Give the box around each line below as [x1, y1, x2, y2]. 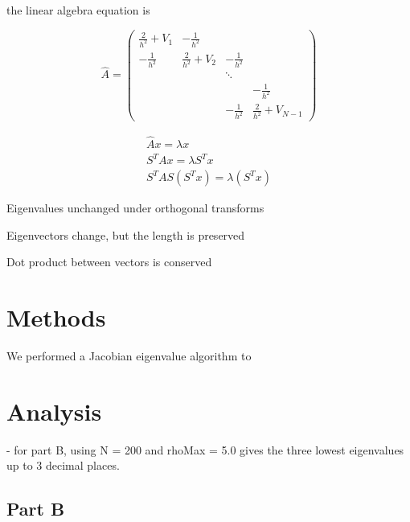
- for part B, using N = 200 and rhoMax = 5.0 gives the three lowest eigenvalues [6, 441, 404, 458]
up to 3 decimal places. [6, 457, 120, 474]
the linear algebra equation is [6, 2, 150, 18]
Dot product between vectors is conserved [6, 253, 212, 270]
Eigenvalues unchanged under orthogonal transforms [6, 199, 264, 216]
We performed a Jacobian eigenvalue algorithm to [6, 347, 252, 364]
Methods [6, 301, 106, 334]
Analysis [6, 394, 102, 427]
